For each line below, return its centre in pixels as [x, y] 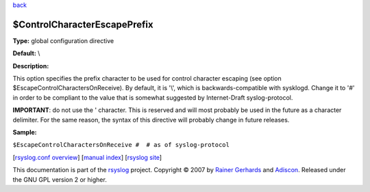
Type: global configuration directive [63, 40]
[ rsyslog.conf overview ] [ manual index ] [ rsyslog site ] [87, 157]
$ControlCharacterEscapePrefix [83, 24]
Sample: [25, 133]
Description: [31, 66]
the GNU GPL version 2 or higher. [60, 179]
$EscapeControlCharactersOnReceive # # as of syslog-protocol [121, 145]
